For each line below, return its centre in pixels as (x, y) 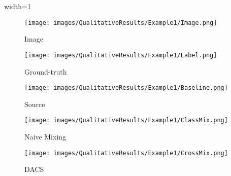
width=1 (18, 6)
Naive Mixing (45, 136)
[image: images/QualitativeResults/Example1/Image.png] (121, 23)
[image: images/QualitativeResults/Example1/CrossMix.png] (126, 153)
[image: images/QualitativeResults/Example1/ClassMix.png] (126, 120)
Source (35, 104)
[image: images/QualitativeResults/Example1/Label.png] (121, 55)
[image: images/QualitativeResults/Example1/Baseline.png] (126, 88)
